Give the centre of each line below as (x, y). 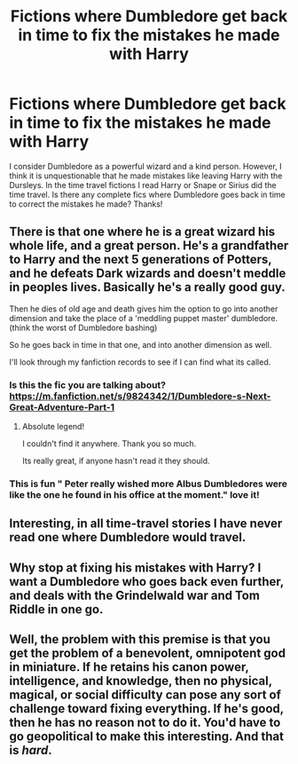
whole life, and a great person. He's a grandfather (149, 246)
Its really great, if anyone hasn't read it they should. (116, 461)
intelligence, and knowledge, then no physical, (141, 681)
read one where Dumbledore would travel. (128, 537)
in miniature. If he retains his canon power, (129, 667)
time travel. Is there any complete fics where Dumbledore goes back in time (147, 194)
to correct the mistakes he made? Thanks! (86, 204)
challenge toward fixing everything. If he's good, (146, 709)
